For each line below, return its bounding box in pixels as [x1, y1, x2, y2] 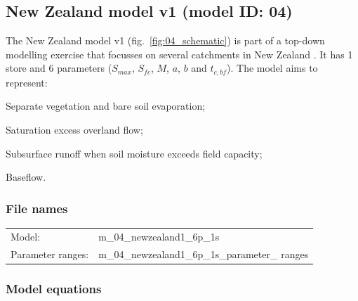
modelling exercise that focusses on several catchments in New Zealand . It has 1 [6, 46, 353, 61]
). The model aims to [227, 60, 318, 75]
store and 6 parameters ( [6, 60, 112, 75]
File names [6, 199, 68, 217]
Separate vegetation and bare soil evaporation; [6, 98, 206, 113]
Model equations [6, 279, 102, 297]
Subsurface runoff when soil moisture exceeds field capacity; [6, 146, 263, 160]
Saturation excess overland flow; [6, 122, 143, 137]
